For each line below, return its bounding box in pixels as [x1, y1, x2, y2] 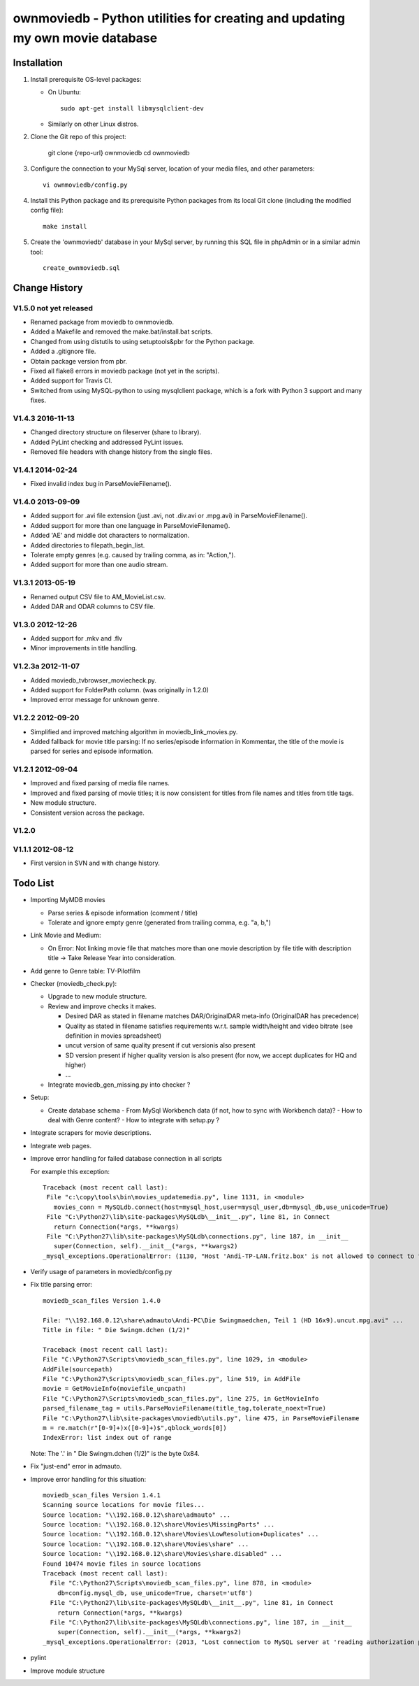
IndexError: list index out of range [43, 1434, 172, 1442]
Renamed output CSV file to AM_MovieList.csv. [30, 592, 166, 601]
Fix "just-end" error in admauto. [30, 1462, 122, 1471]
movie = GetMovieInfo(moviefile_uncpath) [43, 1385, 186, 1393]
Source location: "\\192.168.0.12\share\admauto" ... [43, 1510, 230, 1519]
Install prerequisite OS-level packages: [30, 75, 142, 83]
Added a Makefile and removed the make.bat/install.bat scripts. [30, 327, 213, 336]
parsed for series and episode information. [30, 747, 154, 755]
